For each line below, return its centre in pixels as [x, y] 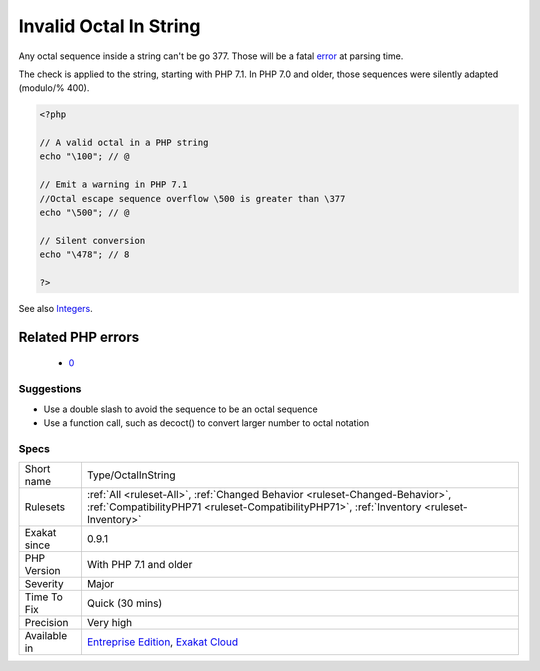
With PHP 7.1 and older [139, 565]
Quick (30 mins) [124, 603]
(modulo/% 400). [54, 88]
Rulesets [44, 507]
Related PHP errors [79, 336]
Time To [44, 597]
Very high [109, 623]
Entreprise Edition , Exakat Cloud [162, 642]
